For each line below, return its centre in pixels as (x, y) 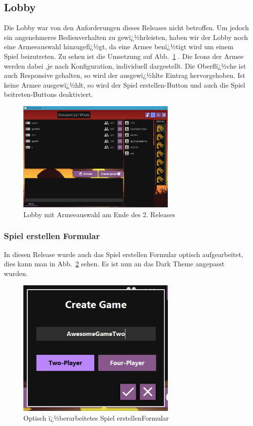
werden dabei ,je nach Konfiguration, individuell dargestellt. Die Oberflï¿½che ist (125, 65)
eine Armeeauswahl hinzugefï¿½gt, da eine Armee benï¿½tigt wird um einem (119, 46)
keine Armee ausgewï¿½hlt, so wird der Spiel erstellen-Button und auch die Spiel (125, 84)
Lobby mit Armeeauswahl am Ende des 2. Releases (99, 214)
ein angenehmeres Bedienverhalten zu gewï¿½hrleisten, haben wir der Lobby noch (126, 37)
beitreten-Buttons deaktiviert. (49, 94)
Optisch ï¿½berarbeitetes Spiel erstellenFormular (96, 417)
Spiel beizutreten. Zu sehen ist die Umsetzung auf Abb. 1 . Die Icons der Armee (124, 56)
